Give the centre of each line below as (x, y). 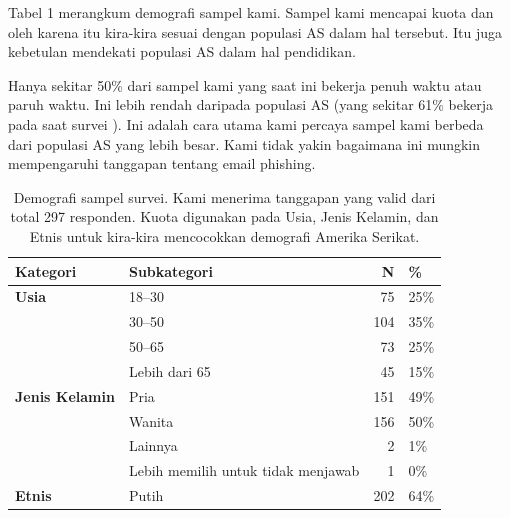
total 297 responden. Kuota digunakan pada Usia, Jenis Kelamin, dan (224, 216)
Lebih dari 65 (169, 370)
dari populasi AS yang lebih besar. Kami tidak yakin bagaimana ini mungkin (244, 143)
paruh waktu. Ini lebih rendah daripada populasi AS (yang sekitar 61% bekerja (250, 104)
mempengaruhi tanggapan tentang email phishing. (162, 163)
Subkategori (170, 270)
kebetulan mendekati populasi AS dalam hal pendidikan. (182, 51)
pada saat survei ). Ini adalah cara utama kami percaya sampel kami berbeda (246, 123)
